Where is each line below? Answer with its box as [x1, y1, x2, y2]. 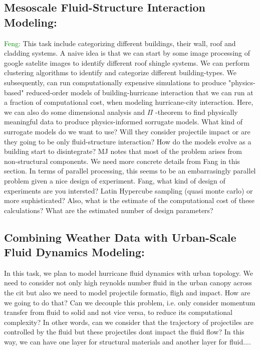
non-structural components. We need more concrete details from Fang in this [4, 155, 240, 166]
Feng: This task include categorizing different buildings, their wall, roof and [4, 38, 236, 48]
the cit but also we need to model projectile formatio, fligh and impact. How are [4, 287, 250, 298]
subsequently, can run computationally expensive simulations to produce [4, 77, 226, 87]
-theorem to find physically [155, 106, 238, 117]
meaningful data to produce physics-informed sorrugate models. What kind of [4, 116, 243, 127]
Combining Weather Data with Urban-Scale [4, 229, 236, 245]
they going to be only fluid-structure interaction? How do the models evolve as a [4, 136, 251, 146]
